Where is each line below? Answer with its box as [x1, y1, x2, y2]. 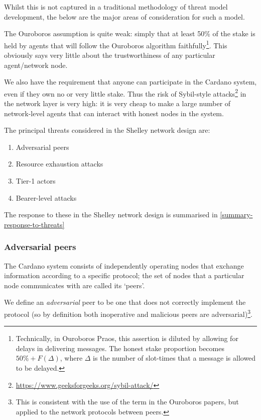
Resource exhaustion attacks [16, 158, 103, 169]
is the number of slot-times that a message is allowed [93, 353, 256, 363]
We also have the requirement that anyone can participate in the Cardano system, [4, 76, 257, 87]
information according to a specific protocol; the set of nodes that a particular [4, 270, 244, 281]
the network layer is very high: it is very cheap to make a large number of [4, 98, 231, 109]
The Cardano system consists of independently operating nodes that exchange [4, 260, 244, 271]
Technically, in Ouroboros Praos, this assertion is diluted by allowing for [16, 333, 238, 344]
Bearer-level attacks [16, 192, 77, 203]
